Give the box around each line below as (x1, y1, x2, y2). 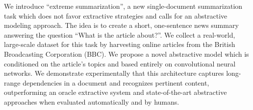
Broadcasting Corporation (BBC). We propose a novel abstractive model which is (4, 48, 249, 59)
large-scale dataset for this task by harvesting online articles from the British (4, 39, 235, 49)
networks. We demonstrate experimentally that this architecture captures (4, 68, 224, 78)
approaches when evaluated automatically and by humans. (4, 96, 179, 107)
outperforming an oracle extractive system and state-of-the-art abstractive (4, 87, 227, 97)
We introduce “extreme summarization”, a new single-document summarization (4, 1, 243, 11)
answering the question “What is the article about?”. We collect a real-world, (4, 29, 235, 40)
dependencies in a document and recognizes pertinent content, (23, 77, 209, 88)
